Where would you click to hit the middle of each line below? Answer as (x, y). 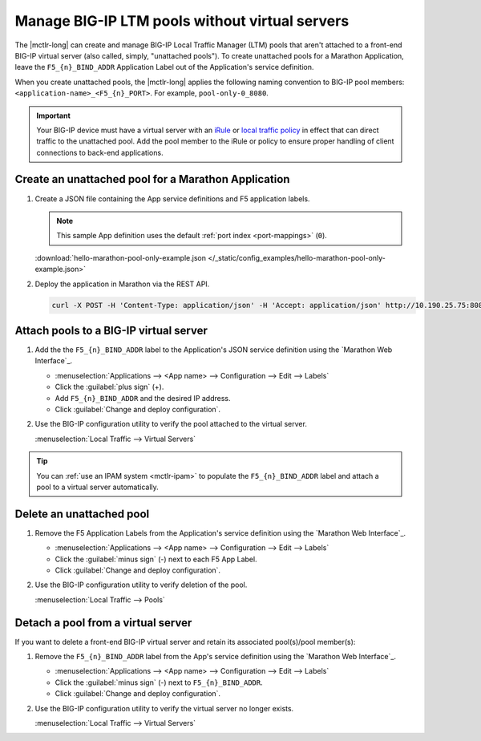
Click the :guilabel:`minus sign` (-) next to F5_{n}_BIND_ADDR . (159, 682)
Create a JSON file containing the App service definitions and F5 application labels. (172, 198)
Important (54, 115)
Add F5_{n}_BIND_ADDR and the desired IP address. (143, 398)
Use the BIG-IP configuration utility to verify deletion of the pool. (141, 585)
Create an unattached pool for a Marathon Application (152, 179)
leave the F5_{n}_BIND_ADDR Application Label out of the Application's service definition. (164, 67)
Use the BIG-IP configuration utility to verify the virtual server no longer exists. (164, 708)
